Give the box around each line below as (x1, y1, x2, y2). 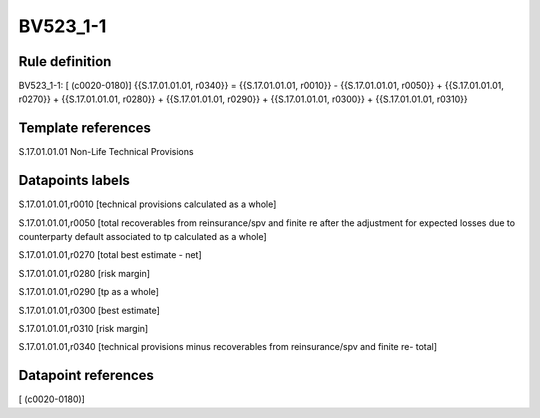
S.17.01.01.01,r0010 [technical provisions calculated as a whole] (18, 198, 277, 210)
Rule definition (18, 53, 112, 70)
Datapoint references (18, 367, 155, 384)
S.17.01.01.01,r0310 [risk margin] (18, 323, 149, 334)
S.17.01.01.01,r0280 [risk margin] (18, 267, 150, 279)
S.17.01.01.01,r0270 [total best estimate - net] (18, 249, 202, 261)
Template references (18, 120, 152, 137)
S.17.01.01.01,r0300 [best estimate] (18, 304, 160, 316)
